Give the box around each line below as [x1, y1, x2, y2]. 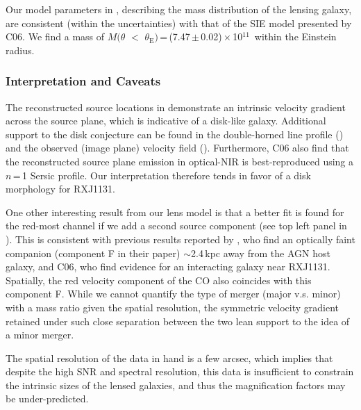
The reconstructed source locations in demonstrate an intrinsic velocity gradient [6, 99, 346, 114]
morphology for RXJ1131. [6, 181, 115, 196]
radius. [6, 42, 35, 57]
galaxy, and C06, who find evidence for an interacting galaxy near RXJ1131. [6, 259, 330, 274]
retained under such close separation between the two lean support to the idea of [6, 313, 350, 328]
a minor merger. [6, 327, 74, 342]
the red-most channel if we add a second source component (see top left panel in [6, 218, 347, 233]
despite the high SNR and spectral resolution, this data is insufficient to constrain [6, 364, 354, 379]
